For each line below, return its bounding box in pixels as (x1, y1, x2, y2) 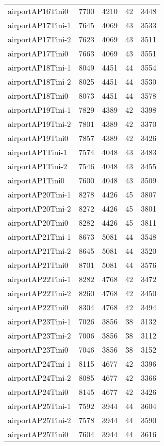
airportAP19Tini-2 (8, 118, 71, 129)
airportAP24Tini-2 (8, 372, 71, 383)
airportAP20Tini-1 (8, 189, 71, 200)
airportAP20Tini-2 (8, 203, 71, 214)
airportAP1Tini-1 (8, 146, 67, 158)
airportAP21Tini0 (8, 259, 68, 270)
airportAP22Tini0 (8, 302, 68, 313)
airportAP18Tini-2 (8, 76, 71, 87)
